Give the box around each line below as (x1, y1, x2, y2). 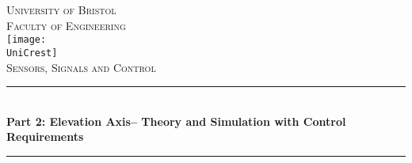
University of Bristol (6, 2, 116, 17)
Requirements (6, 128, 84, 145)
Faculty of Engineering (6, 17, 126, 33)
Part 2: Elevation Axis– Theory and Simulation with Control (6, 112, 346, 129)
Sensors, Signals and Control (6, 59, 156, 75)
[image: (6, 34, 47, 46)
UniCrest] (6, 47, 58, 59)
